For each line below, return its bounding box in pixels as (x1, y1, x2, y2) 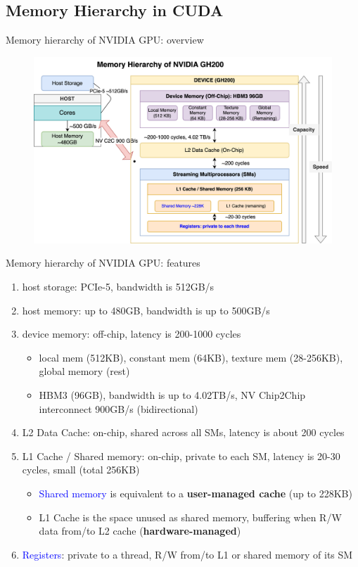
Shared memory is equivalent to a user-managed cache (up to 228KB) (39, 485, 352, 500)
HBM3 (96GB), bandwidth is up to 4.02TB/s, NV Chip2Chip (39, 387, 306, 402)
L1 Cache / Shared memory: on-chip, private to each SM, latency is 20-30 (22, 448, 340, 463)
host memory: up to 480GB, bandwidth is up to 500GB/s (22, 302, 270, 317)
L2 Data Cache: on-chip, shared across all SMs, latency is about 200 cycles (22, 425, 345, 440)
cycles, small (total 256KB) (22, 462, 140, 477)
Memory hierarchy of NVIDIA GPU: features (6, 255, 200, 270)
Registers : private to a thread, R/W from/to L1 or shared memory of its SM (22, 547, 353, 561)
